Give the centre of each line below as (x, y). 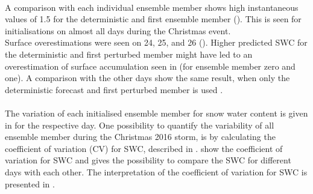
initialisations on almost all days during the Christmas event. (118, 30)
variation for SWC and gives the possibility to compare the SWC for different (148, 160)
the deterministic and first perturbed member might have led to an (129, 54)
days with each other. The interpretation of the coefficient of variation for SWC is (156, 171)
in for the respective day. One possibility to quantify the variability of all (140, 125)
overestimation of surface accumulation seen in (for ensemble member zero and (150, 66)
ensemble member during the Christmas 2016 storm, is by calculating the (140, 137)
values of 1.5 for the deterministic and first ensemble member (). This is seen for (153, 19)
